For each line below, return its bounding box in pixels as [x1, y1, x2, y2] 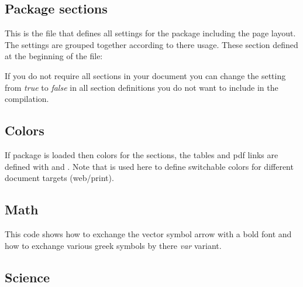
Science [5, 268, 50, 286]
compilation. [5, 93, 49, 105]
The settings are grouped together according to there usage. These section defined [5, 38, 298, 50]
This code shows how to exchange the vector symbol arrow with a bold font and [5, 227, 292, 240]
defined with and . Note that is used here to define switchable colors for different [5, 160, 294, 172]
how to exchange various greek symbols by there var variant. [5, 239, 222, 251]
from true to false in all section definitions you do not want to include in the [5, 81, 278, 93]
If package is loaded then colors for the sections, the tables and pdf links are [5, 148, 278, 160]
